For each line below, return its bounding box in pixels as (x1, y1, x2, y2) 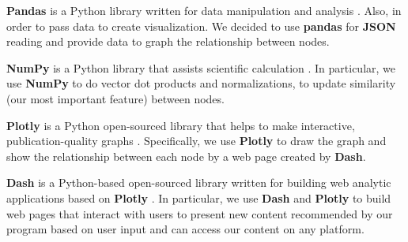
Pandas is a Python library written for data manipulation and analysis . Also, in (6, 2, 402, 18)
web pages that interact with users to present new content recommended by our (6, 205, 393, 222)
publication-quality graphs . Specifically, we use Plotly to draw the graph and (6, 132, 387, 149)
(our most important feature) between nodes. (6, 90, 225, 106)
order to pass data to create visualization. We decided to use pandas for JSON (6, 17, 396, 34)
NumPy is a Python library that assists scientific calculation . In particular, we (6, 59, 396, 76)
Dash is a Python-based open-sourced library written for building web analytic (6, 174, 391, 191)
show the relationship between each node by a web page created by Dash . (6, 147, 366, 164)
